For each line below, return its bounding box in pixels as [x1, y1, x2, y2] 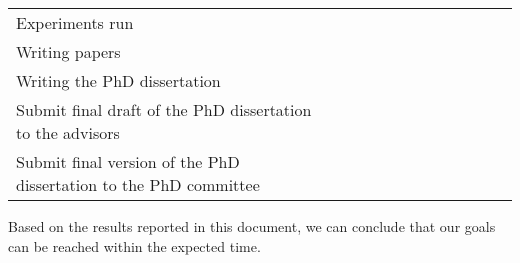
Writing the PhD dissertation [16, 69, 221, 92]
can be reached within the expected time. [8, 235, 261, 256]
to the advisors [16, 121, 120, 144]
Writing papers [16, 40, 121, 63]
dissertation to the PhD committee [16, 173, 260, 196]
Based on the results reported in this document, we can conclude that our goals [8, 216, 496, 236]
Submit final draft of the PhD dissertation [16, 98, 312, 121]
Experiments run [16, 11, 134, 34]
